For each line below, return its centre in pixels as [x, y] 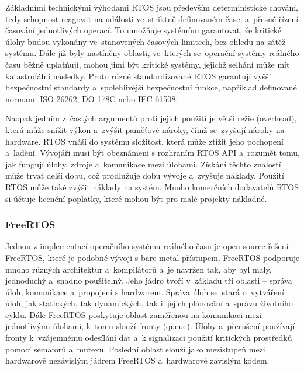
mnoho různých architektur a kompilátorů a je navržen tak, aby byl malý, [139, 269]
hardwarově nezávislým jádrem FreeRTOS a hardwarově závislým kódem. [137, 360]
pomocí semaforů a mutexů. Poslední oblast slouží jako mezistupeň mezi [135, 349]
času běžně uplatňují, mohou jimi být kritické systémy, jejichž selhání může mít [148, 64]
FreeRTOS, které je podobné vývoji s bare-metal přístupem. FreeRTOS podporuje [153, 257]
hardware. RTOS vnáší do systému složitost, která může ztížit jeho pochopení [144, 141]
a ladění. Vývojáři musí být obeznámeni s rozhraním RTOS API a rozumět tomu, [153, 153]
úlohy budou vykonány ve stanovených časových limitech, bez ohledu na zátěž [146, 41]
